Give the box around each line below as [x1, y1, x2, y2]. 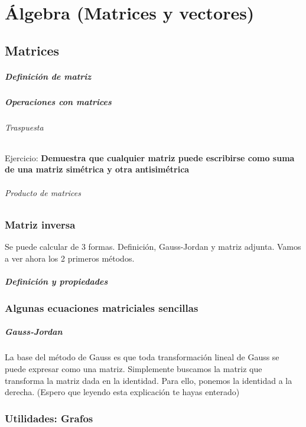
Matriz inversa [5, 217, 76, 232]
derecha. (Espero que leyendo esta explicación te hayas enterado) [5, 386, 240, 398]
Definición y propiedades [5, 275, 108, 287]
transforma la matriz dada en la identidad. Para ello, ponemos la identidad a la [5, 374, 292, 386]
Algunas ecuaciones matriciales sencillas [5, 300, 198, 315]
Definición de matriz [5, 70, 92, 82]
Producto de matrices [5, 186, 82, 198]
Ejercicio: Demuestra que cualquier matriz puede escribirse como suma [5, 151, 295, 164]
